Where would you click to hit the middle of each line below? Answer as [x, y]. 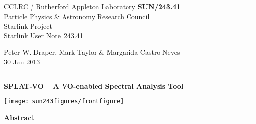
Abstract [19, 117]
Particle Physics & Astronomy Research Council [77, 16]
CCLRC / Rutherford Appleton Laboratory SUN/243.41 [92, 6]
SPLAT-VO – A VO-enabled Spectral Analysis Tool [94, 85]
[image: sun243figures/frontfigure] [64, 102]
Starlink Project [28, 26]
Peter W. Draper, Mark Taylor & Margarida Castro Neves [92, 52]
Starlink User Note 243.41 [44, 35]
